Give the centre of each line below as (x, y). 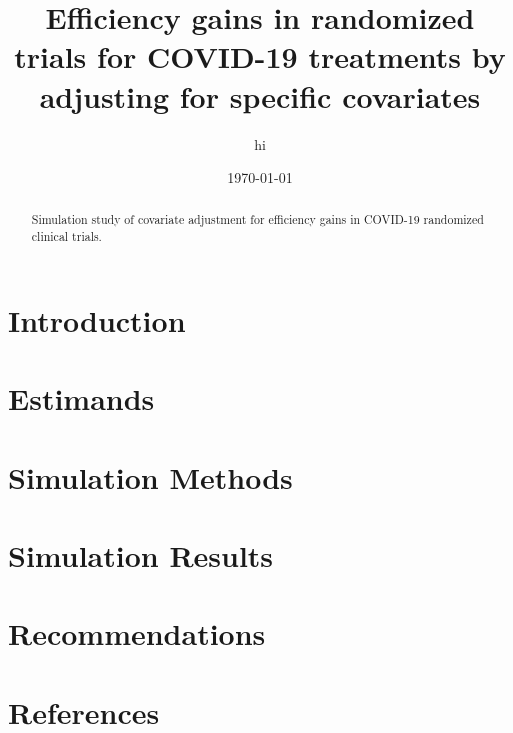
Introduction (97, 319)
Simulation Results (141, 554)
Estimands (81, 398)
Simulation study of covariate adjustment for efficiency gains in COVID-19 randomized (257, 219)
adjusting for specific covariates (260, 95)
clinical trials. (66, 236)
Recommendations (137, 633)
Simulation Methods (150, 476)
